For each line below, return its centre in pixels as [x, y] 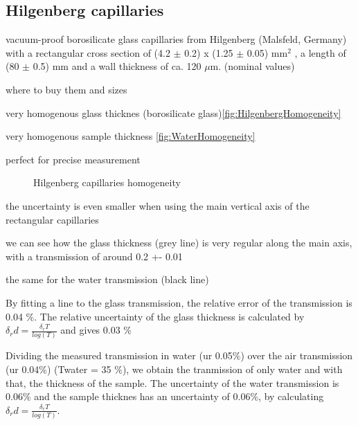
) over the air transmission [297, 355]
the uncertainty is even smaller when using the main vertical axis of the [158, 205]
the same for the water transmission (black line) [107, 279]
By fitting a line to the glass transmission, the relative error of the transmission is [179, 302]
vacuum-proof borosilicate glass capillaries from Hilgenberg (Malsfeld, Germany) [176, 39]
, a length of [320, 52]
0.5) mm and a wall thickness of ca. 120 [117, 66]
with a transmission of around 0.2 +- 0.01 [94, 256]
